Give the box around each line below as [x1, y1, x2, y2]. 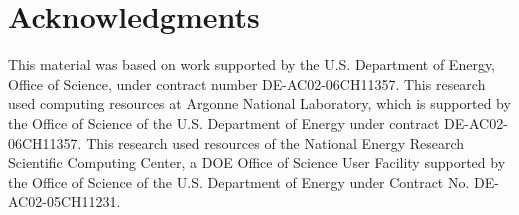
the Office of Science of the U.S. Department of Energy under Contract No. [8, 171, 470, 192]
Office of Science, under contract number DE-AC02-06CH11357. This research [8, 73, 486, 94]
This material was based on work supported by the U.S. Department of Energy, [8, 54, 496, 75]
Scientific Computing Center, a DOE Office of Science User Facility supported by [8, 152, 506, 173]
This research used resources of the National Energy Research [86, 132, 465, 153]
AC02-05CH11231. [8, 191, 121, 212]
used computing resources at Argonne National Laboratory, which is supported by [8, 93, 511, 114]
